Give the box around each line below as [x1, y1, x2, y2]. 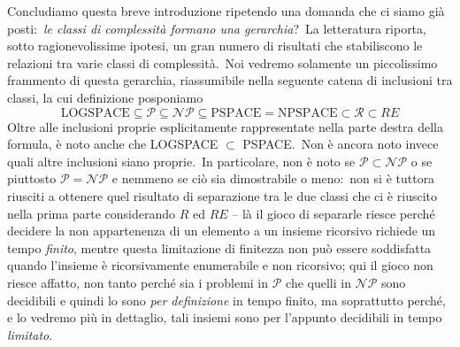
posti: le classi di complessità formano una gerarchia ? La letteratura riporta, [7, 19, 426, 37]
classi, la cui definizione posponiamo [7, 88, 203, 106]
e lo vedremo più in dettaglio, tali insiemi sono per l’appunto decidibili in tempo [7, 308, 442, 327]
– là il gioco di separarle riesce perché [232, 204, 435, 222]
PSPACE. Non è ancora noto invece [242, 135, 439, 153]
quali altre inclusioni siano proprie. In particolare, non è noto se [7, 151, 356, 170]
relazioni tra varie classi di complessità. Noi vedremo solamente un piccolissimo [7, 53, 438, 72]
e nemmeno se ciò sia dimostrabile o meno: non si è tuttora [111, 169, 435, 188]
